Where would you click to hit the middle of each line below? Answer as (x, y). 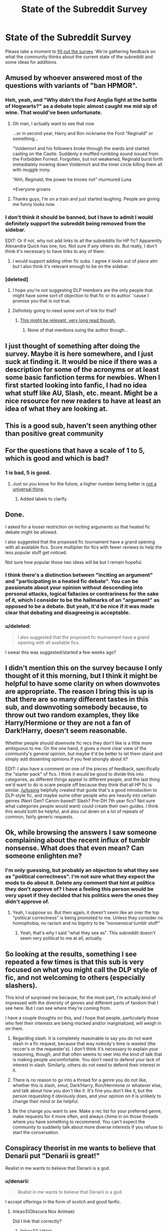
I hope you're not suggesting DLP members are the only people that (82, 290)
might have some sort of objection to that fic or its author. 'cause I (80, 296)
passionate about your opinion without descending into (74, 587)
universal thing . (28, 489)
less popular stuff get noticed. (36, 552)
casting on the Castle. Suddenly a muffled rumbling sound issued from (86, 154)
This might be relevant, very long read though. (68, 320)
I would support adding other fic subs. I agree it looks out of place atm (85, 261)
